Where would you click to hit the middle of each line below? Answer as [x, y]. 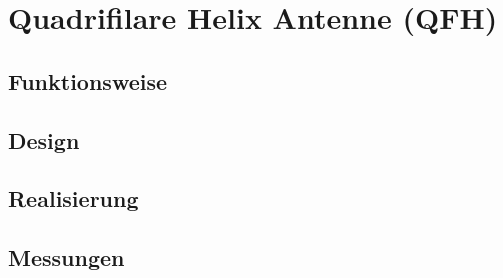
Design [44, 139]
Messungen [66, 257]
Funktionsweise [88, 80]
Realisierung [73, 198]
